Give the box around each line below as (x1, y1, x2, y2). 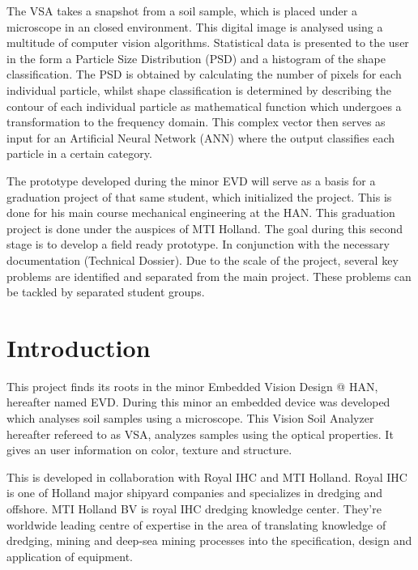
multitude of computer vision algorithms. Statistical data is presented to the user (6, 34, 409, 51)
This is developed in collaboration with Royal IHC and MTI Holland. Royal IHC (6, 468, 407, 485)
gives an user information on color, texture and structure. (6, 441, 292, 458)
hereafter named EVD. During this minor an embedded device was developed (6, 393, 390, 410)
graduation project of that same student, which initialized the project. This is (6, 188, 392, 205)
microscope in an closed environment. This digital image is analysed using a (6, 18, 383, 35)
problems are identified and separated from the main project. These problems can (6, 267, 412, 284)
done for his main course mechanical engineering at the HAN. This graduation (6, 204, 395, 221)
